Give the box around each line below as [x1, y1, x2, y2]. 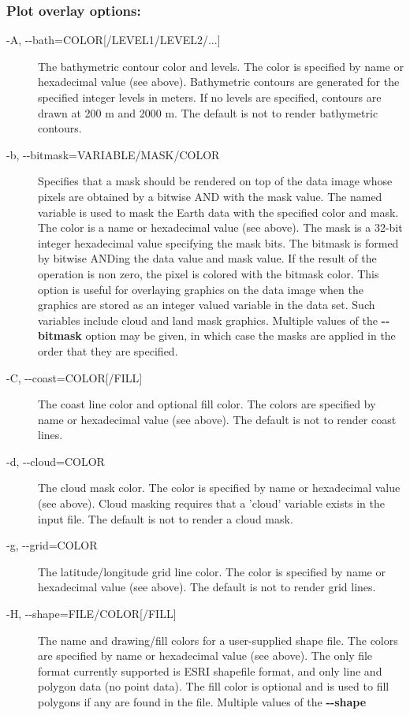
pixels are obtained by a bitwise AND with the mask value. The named [38, 188, 382, 204]
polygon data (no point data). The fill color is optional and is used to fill [38, 678, 389, 695]
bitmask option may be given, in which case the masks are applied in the [38, 327, 396, 344]
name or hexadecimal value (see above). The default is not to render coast [38, 411, 397, 427]
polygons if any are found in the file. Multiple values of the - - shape [38, 694, 367, 709]
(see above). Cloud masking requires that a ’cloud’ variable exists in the [38, 495, 385, 512]
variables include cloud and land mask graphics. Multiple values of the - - [38, 311, 390, 328]
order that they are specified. [38, 342, 178, 359]
